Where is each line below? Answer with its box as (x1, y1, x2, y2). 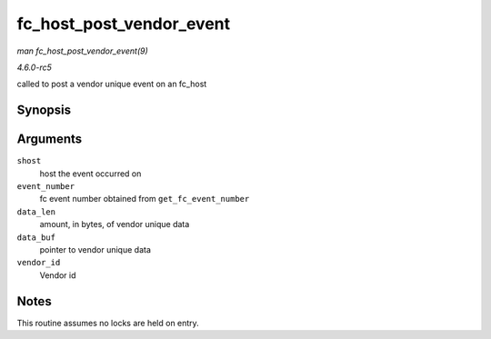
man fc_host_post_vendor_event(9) (16, 45, 149, 56)
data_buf (16, 232, 56, 243)
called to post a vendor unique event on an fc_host (16, 78, 207, 90)
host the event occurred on (39, 168, 142, 179)
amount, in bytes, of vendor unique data (39, 219, 190, 230)
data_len (16, 206, 56, 217)
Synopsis (16, 103, 72, 118)
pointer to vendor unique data (39, 244, 152, 254)
